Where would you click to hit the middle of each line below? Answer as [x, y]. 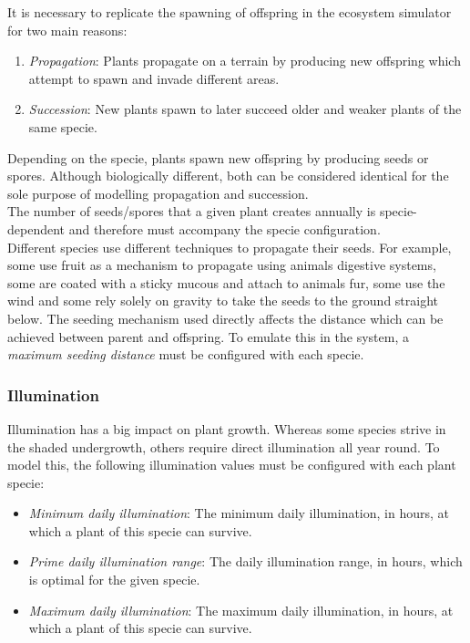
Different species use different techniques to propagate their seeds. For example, [230, 247]
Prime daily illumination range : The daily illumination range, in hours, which [245, 561]
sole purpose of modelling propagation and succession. [158, 193]
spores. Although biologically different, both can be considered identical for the [228, 176]
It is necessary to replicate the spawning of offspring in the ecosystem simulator [230, 12]
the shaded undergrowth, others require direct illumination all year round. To [224, 446]
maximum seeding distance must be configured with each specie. [186, 354]
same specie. [63, 126]
